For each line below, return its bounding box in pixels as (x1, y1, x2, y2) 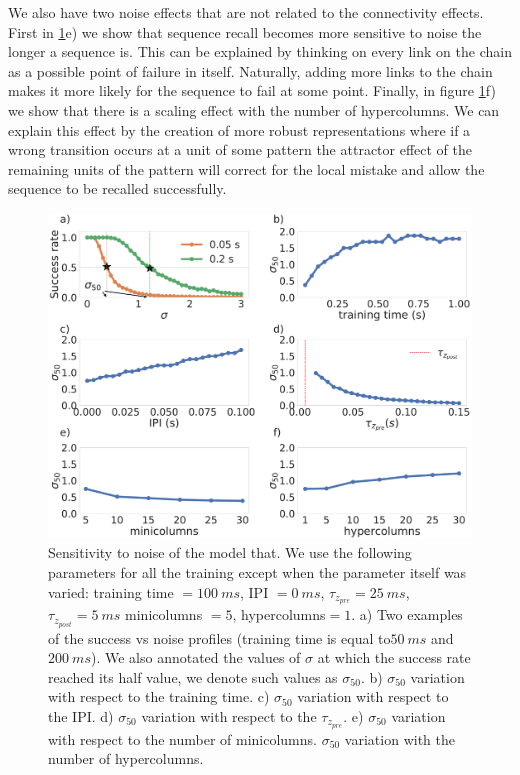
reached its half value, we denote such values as (48, 666, 338, 687)
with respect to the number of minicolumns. (48, 728, 317, 749)
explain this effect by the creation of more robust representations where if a (8, 119, 471, 140)
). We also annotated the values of (90, 647, 301, 668)
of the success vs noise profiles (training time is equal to (48, 627, 391, 648)
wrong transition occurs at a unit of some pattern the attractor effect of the (8, 139, 473, 160)
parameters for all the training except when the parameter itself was (48, 561, 467, 582)
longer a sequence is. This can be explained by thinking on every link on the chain (8, 41, 512, 62)
